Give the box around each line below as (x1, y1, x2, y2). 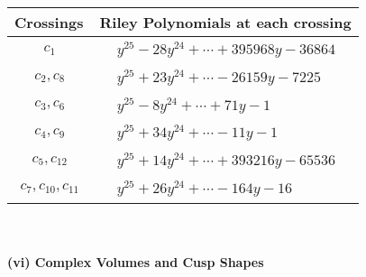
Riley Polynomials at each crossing (99, 12, 352, 32)
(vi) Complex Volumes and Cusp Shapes (7, 253, 264, 272)
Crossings (14, 12, 84, 32)
